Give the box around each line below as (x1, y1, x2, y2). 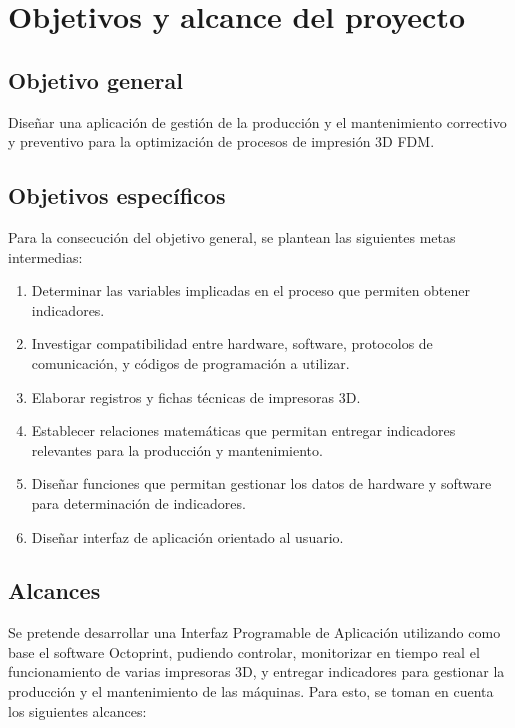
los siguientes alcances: (8, 700, 147, 721)
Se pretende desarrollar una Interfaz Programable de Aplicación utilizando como (8, 622, 501, 643)
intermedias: (8, 246, 83, 267)
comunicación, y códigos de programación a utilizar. (31, 352, 350, 373)
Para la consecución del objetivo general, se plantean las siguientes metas (8, 226, 456, 247)
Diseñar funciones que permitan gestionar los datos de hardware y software (31, 473, 492, 494)
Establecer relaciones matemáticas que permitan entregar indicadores (31, 420, 456, 441)
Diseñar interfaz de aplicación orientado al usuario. (31, 526, 344, 547)
